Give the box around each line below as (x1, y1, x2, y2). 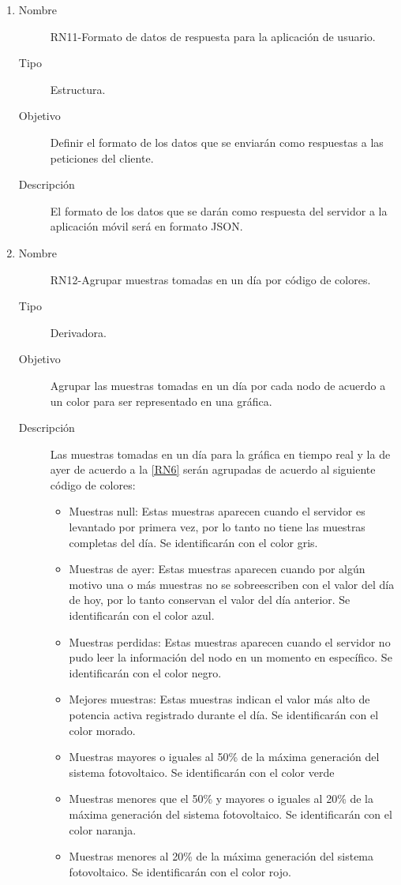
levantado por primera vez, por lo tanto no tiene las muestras (69, 519, 365, 535)
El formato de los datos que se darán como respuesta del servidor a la (50, 202, 388, 219)
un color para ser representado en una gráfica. (50, 392, 272, 409)
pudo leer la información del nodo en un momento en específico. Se (69, 649, 392, 666)
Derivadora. (50, 324, 107, 340)
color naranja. (69, 821, 137, 838)
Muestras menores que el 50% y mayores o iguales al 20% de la (69, 790, 374, 807)
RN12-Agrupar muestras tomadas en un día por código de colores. (50, 271, 371, 287)
